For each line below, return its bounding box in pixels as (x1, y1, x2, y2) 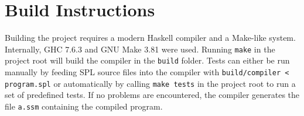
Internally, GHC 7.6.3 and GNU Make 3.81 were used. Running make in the (5, 43, 275, 55)
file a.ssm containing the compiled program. (5, 100, 163, 112)
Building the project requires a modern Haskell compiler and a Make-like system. (5, 31, 296, 44)
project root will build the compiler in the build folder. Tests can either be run (5, 54, 290, 66)
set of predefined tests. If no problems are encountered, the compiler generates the (5, 89, 300, 101)
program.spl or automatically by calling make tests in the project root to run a (5, 77, 296, 89)
